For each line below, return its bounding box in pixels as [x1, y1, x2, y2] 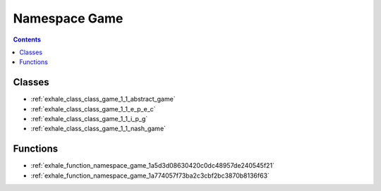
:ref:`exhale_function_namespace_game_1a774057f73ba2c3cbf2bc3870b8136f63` [30, 171, 270, 180]
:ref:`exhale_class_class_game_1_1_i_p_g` [30, 115, 148, 123]
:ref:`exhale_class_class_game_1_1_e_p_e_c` [30, 104, 156, 113]
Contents [13, 35, 42, 44]
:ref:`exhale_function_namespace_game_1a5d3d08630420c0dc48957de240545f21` [30, 161, 275, 170]
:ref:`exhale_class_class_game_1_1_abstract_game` [30, 95, 176, 104]
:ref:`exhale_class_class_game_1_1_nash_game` [30, 124, 166, 133]
